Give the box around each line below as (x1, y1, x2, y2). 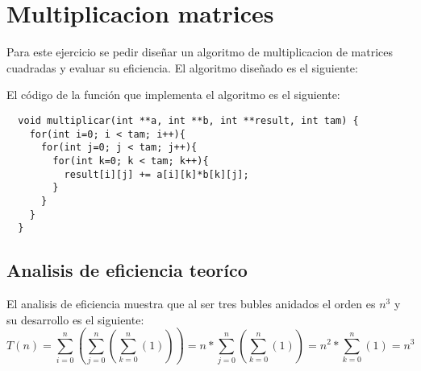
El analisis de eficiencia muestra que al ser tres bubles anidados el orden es (6, 295, 376, 312)
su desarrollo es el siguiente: (6, 311, 144, 328)
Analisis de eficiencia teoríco (6, 258, 248, 282)
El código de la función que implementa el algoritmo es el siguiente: (6, 86, 340, 103)
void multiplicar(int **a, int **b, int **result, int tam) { (18, 114, 359, 126)
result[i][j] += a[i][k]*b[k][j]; (64, 168, 249, 180)
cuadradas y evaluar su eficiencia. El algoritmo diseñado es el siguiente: (6, 59, 358, 76)
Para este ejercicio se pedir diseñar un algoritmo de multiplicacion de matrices (6, 43, 394, 60)
